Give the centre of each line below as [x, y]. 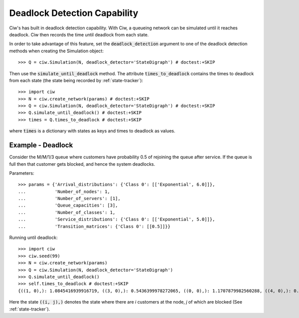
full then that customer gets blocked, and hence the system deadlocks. [82, 164]
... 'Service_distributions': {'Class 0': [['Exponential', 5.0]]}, [117, 219]
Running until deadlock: [33, 238]
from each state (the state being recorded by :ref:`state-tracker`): [76, 80]
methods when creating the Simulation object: [57, 51]
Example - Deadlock [41, 145]
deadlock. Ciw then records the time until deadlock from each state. [79, 34]
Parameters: [22, 173]
